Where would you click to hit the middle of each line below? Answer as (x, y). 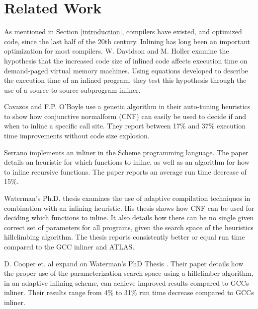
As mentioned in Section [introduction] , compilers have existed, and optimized (123, 31)
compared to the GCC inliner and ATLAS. (69, 247)
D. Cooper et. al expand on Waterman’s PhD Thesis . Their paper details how (124, 263)
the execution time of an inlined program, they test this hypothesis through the (125, 80)
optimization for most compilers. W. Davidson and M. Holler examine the (117, 51)
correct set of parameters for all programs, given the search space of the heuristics (129, 227)
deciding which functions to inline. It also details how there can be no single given (129, 217)
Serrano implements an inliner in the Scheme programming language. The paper (126, 152)
